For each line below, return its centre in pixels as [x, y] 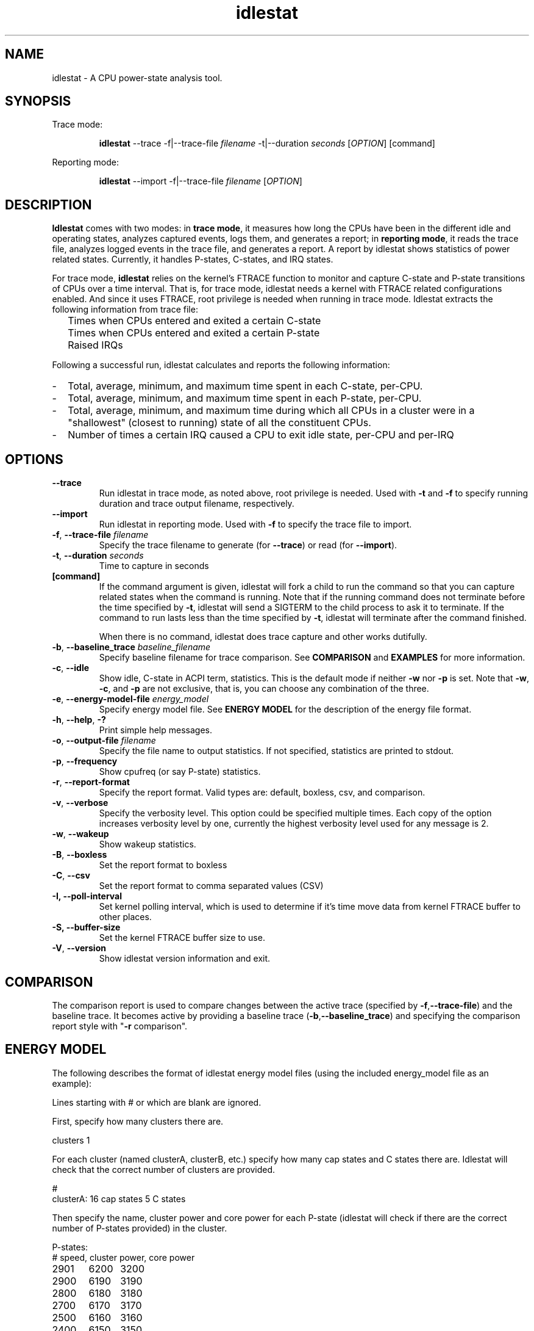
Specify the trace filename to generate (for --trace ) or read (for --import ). [248, 545]
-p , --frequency [85, 761]
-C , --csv [71, 876]
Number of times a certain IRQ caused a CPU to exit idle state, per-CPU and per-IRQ [261, 435]
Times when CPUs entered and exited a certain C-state [194, 321]
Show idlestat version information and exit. [185, 959]
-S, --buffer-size [86, 927]
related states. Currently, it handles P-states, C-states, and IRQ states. [193, 259]
